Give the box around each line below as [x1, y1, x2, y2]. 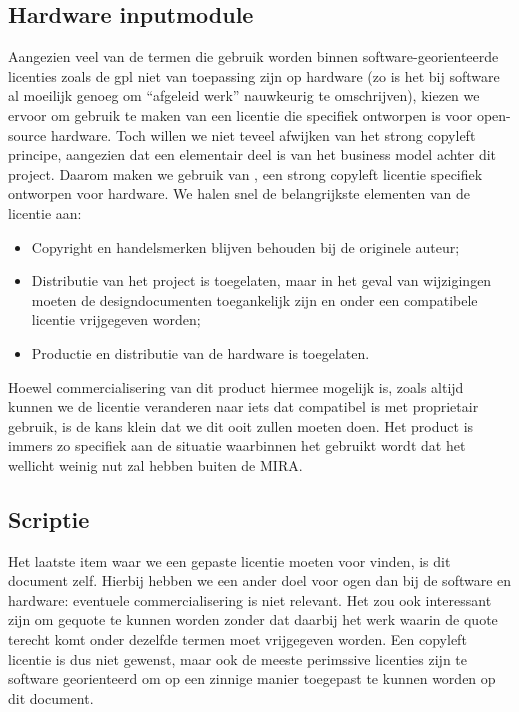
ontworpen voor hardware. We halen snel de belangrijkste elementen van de [8, 183, 470, 204]
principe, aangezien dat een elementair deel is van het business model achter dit [8, 144, 497, 165]
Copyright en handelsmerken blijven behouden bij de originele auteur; [31, 236, 460, 257]
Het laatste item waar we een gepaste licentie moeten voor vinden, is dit [8, 550, 451, 571]
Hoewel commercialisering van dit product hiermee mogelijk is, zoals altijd [8, 376, 464, 397]
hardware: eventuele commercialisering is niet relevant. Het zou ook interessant [8, 589, 492, 610]
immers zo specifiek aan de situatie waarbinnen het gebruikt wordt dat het [8, 435, 466, 456]
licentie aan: [8, 202, 82, 223]
